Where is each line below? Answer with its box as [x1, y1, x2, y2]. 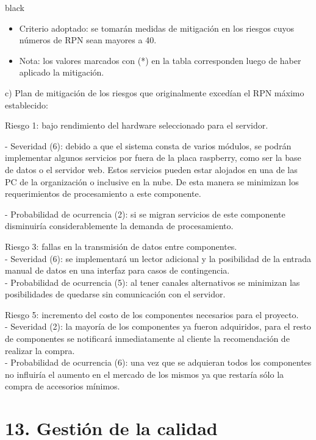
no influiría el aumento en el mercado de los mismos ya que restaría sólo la [5, 367, 284, 380]
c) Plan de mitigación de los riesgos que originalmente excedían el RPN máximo [5, 86, 304, 99]
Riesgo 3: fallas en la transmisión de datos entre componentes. [5, 240, 237, 252]
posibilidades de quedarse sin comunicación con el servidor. [5, 288, 226, 300]
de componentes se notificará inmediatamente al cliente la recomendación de [5, 332, 290, 345]
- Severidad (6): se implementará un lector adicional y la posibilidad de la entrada [5, 252, 311, 264]
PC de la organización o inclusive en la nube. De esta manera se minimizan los [5, 175, 299, 188]
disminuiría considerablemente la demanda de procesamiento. [5, 219, 234, 232]
